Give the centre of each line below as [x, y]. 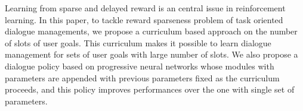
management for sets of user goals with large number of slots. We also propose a [151, 54]
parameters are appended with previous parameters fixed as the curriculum [142, 77]
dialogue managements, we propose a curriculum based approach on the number [151, 31]
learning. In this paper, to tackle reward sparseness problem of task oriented [144, 19]
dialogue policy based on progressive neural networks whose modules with [140, 66]
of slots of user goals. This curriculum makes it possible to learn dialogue [138, 42]
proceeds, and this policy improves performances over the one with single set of [150, 89]
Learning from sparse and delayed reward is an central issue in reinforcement [145, 8]
